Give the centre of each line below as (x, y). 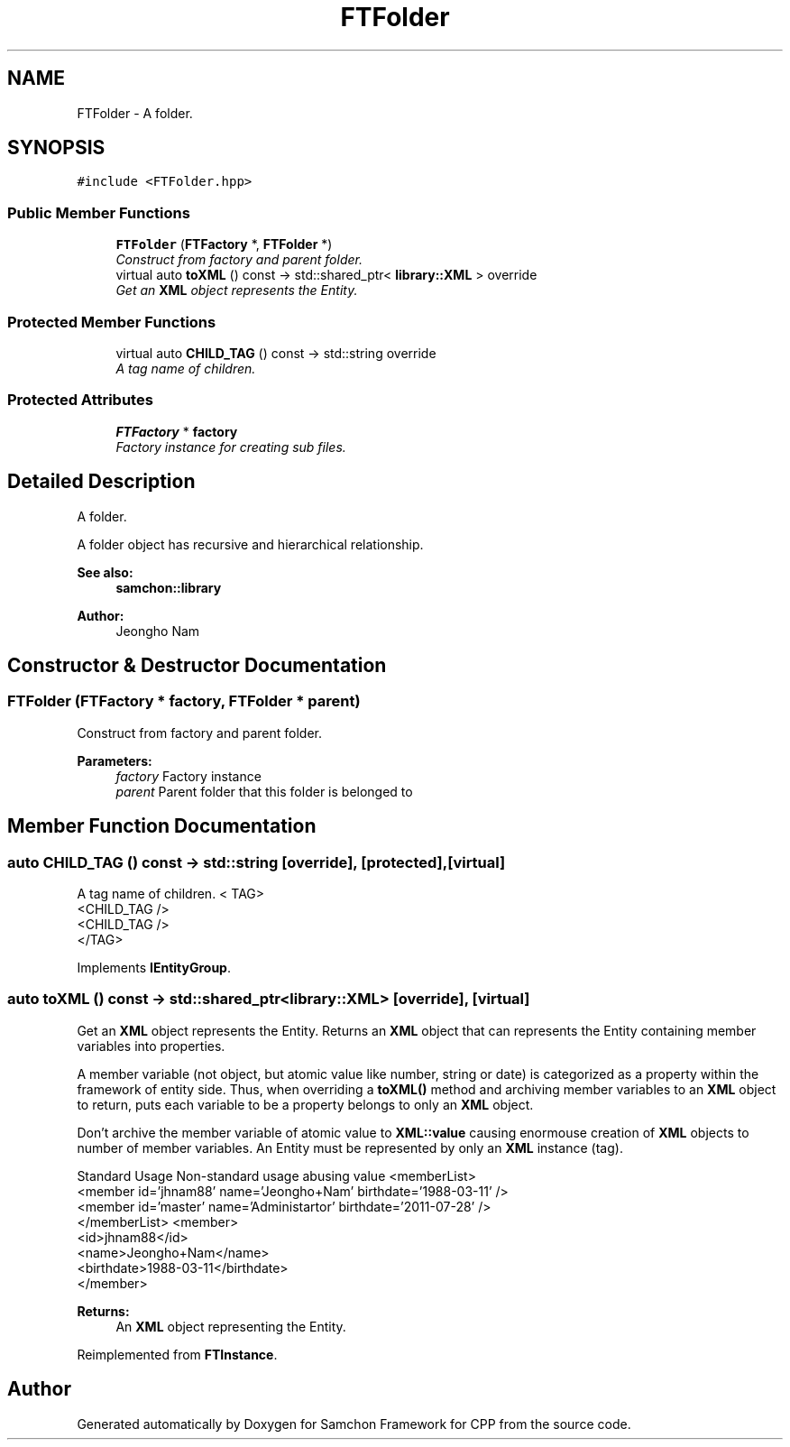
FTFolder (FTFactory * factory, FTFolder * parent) (184, 701)
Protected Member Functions (112, 322)
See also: (105, 572)
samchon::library (169, 587)
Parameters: (115, 760)
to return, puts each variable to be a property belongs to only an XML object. (305, 1104)
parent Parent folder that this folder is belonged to (264, 791)
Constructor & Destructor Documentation (197, 665)
